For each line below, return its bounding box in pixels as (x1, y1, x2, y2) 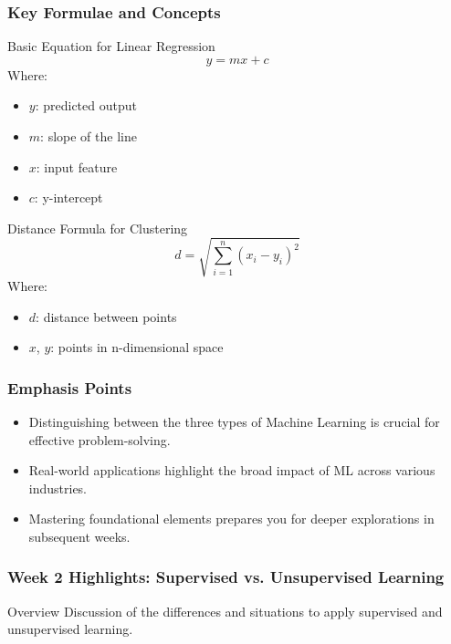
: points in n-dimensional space (50, 338, 224, 357)
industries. (28, 478, 88, 497)
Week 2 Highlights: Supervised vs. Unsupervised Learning (7, 566, 445, 588)
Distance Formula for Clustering (7, 218, 188, 237)
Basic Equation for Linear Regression (7, 36, 215, 56)
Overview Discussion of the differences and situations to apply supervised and (7, 601, 443, 620)
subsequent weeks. (28, 526, 131, 545)
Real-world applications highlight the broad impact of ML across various (28, 461, 435, 480)
